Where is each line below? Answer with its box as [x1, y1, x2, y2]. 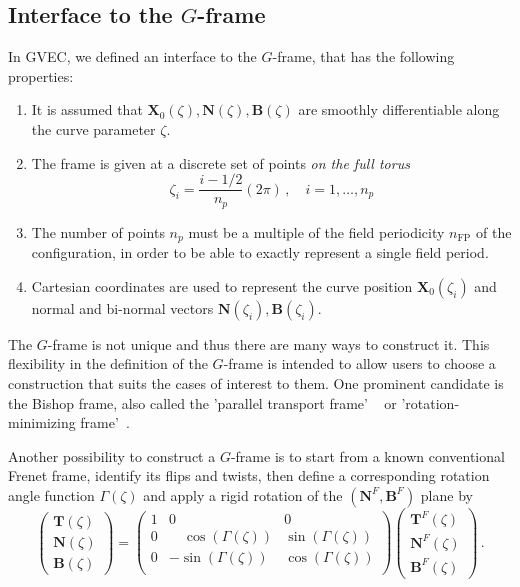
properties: [8, 65, 74, 86]
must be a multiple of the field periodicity [188, 221, 445, 242]
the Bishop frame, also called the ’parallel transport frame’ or [8, 392, 397, 413]
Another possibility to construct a [8, 445, 216, 466]
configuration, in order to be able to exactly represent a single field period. [31, 242, 489, 263]
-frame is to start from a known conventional [230, 445, 505, 466]
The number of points [31, 221, 165, 242]
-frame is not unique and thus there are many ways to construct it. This [47, 333, 490, 354]
